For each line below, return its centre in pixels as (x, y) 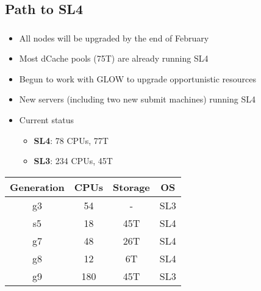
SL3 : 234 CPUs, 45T (73, 161)
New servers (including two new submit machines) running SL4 (137, 99)
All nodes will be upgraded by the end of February (114, 38)
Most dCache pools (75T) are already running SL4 (114, 58)
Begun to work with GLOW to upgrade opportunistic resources (138, 78)
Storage (131, 187)
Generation (37, 187)
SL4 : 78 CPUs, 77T (71, 140)
